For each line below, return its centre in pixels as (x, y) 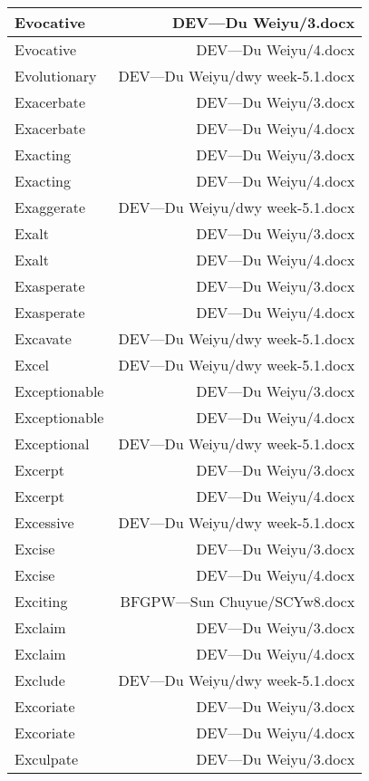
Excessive (44, 522)
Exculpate (47, 759)
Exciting (41, 601)
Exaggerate (50, 207)
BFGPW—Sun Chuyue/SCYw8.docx (238, 601)
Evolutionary (56, 76)
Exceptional (52, 444)
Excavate (43, 338)
